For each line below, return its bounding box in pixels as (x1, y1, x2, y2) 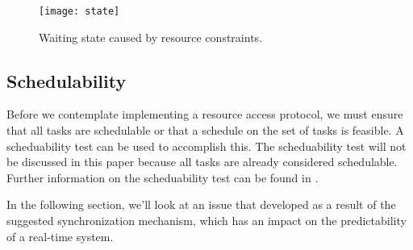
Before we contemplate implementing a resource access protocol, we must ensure (6, 106, 403, 123)
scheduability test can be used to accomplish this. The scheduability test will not (6, 137, 407, 154)
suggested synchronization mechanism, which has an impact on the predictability (6, 212, 407, 229)
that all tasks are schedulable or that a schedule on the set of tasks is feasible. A (6, 122, 404, 139)
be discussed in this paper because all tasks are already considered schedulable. (6, 153, 398, 170)
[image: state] (39, 6, 120, 17)
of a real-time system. (6, 227, 114, 244)
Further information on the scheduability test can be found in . (6, 169, 319, 185)
